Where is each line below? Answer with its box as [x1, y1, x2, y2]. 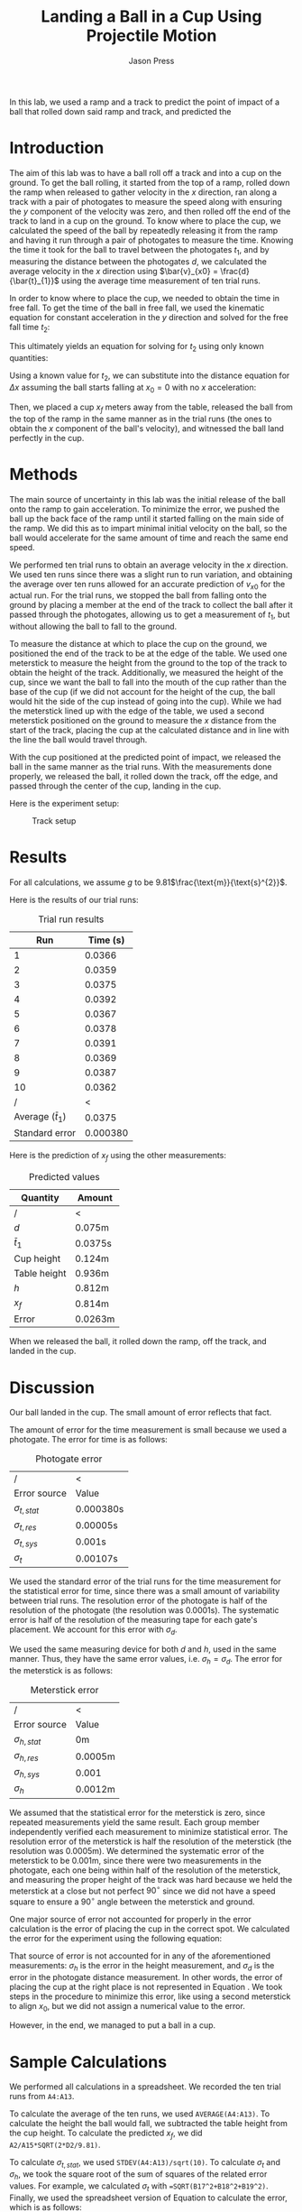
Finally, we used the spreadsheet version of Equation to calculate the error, [9, 2192, 288, 2203]
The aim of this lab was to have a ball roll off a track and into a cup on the [9, 167, 282, 178]
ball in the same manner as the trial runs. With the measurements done [9, 761, 272, 772]
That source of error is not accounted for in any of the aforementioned [9, 1950, 270, 1961]
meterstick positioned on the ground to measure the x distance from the [9, 715, 277, 726]
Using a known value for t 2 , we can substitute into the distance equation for [9, 370, 290, 383]
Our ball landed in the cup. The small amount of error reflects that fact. [9, 1407, 272, 1418]
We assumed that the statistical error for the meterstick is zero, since [9, 1807, 266, 1818]
